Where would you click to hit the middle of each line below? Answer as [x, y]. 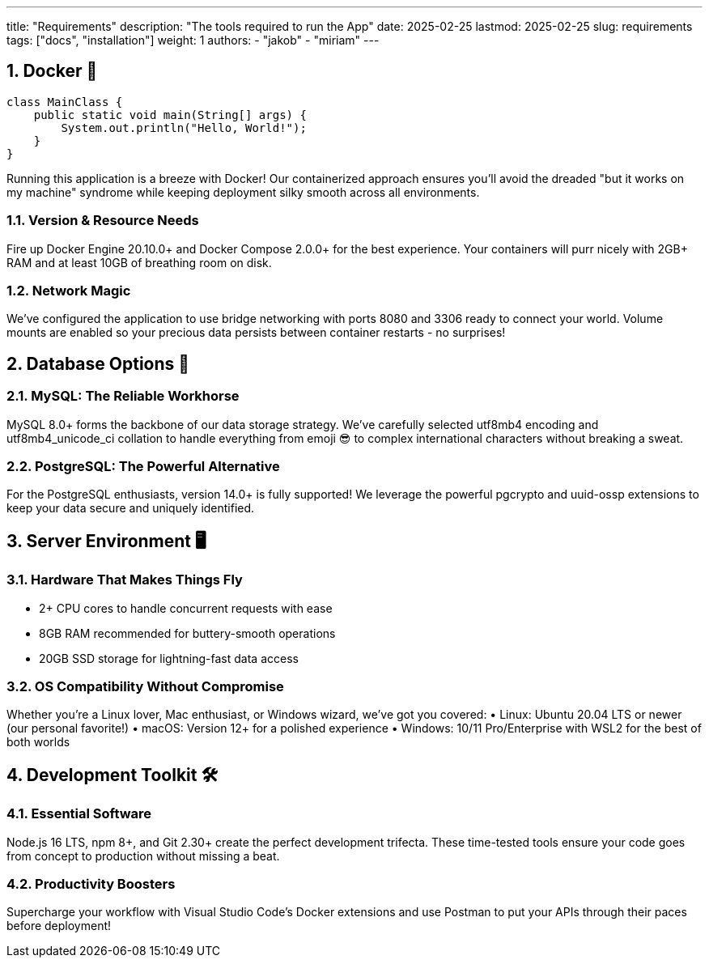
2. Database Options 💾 [98, 363]
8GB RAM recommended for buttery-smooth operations [187, 633]
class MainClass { [65, 102]
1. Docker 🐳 [52, 71]
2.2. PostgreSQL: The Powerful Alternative [143, 466]
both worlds [38, 742]
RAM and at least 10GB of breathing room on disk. [139, 262]
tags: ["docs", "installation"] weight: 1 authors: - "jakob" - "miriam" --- [193, 40]
